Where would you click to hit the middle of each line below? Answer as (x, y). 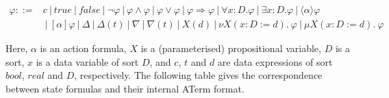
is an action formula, (83, 48)
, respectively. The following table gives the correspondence (198, 75)
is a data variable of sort (87, 61)
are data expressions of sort (275, 61)
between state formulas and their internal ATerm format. (125, 88)
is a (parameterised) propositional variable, (231, 48)
